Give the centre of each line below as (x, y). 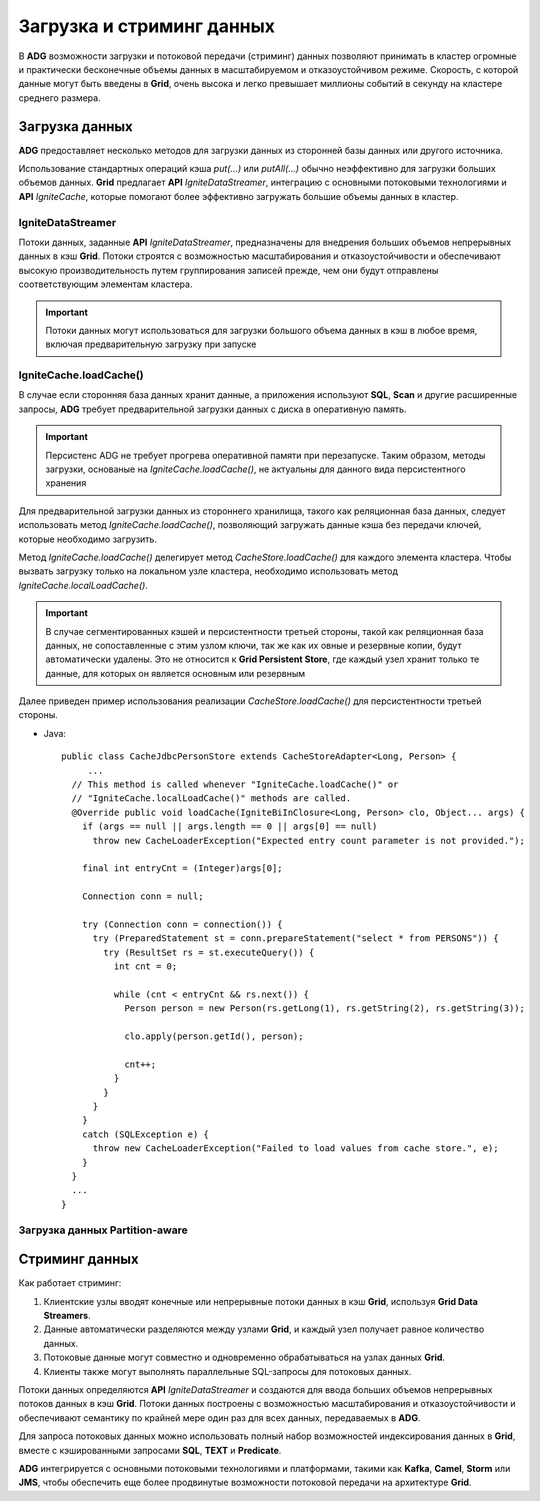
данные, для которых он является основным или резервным (175, 673)
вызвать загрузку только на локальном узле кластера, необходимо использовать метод (208, 571)
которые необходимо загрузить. (87, 539)
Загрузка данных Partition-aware (103, 1230)
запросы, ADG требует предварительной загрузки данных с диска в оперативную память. (212, 409)
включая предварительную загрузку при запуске (151, 344)
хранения (66, 483)
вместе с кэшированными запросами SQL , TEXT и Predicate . (150, 1450)
